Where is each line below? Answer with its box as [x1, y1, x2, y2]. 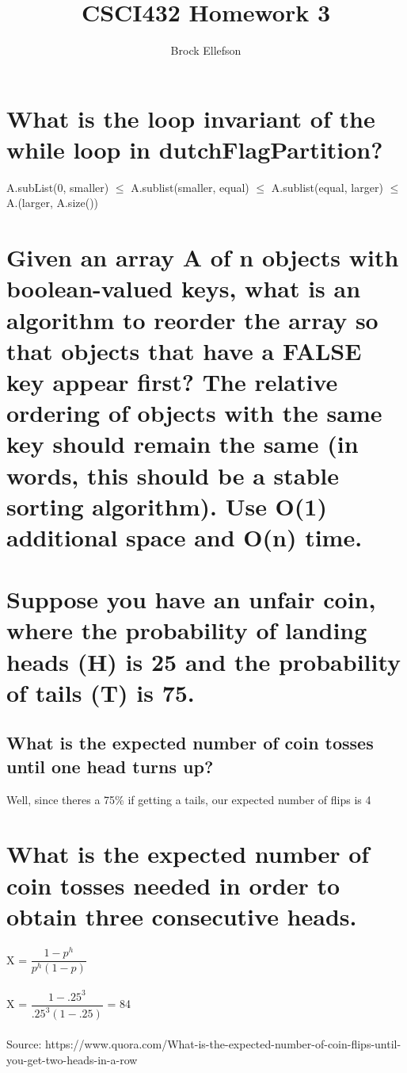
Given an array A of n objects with [6, 241, 399, 274]
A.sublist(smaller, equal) [131, 178, 249, 195]
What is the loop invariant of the [6, 102, 375, 134]
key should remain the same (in [6, 427, 359, 460]
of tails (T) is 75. [6, 676, 195, 708]
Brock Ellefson [170, 42, 242, 59]
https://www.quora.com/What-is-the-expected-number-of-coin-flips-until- [45, 1035, 401, 1052]
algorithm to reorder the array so [6, 303, 378, 335]
